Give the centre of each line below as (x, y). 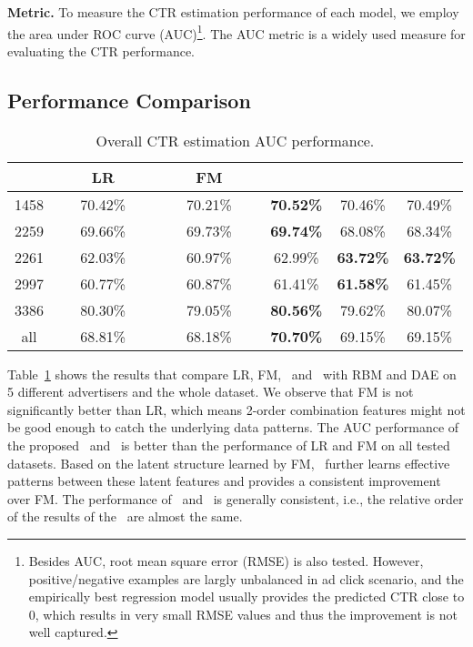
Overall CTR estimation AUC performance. (235, 140)
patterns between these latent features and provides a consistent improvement (224, 481)
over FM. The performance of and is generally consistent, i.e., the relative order (236, 498)
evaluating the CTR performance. (101, 51)
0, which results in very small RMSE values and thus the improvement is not (243, 614)
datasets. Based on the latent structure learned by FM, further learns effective (229, 463)
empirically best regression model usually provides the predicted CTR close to (247, 596)
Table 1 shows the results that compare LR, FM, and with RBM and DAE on (232, 374)
